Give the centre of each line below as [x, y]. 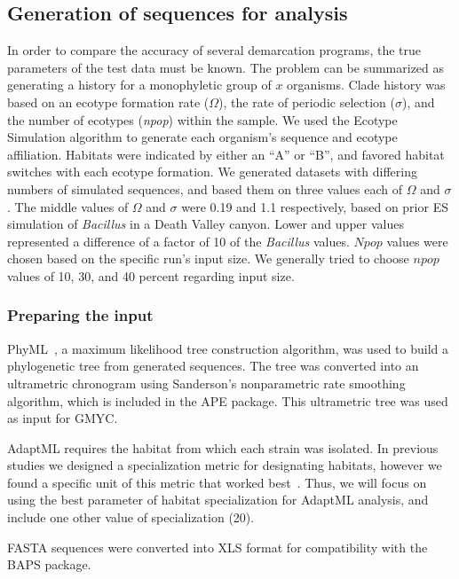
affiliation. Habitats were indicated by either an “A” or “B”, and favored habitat [226, 154]
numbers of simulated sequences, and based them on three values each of [205, 188]
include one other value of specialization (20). [131, 517]
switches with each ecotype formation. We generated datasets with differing [212, 172]
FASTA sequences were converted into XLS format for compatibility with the [218, 547]
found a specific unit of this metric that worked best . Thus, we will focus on [217, 482]
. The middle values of [68, 206]
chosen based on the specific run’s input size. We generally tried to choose [208, 258]
